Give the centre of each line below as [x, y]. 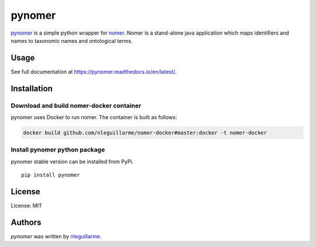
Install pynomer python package [58, 150]
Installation [32, 88]
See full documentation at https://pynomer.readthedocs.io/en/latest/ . [94, 72]
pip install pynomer [51, 175]
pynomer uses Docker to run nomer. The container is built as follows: [94, 117]
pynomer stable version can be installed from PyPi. [72, 161]
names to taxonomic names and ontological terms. [72, 40]
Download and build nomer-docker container [76, 106]
